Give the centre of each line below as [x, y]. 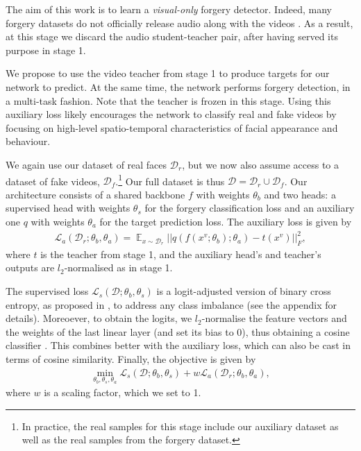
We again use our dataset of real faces [86, 164]
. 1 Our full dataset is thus [170, 180]
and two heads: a [300, 194]
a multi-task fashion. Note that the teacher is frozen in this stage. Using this [168, 100]
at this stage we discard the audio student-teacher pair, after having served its [172, 36]
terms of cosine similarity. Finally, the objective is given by [131, 359]
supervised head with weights [68, 208]
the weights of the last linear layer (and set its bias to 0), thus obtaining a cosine [178, 331]
